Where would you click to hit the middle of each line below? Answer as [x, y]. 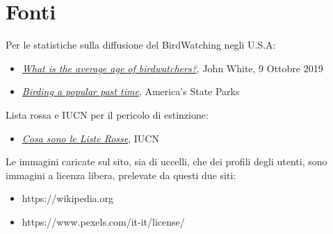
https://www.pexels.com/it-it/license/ [103, 221]
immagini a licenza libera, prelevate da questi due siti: [121, 175]
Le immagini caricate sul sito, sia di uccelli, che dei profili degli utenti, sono [166, 161]
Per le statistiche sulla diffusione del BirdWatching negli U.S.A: [141, 45]
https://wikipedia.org [68, 198]
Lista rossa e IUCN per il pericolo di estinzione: [107, 114]
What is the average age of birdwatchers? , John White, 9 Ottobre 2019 [172, 68]
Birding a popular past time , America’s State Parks [131, 91]
